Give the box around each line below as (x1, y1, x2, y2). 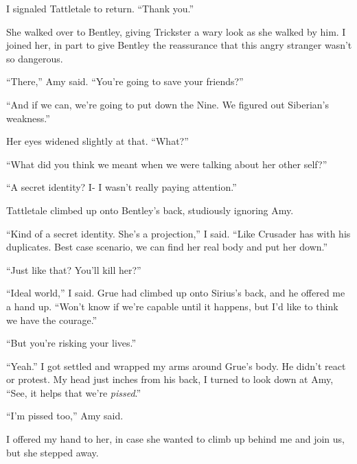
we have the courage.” (6, 312, 97, 327)
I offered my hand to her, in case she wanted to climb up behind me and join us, (6, 432, 345, 446)
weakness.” (6, 111, 50, 125)
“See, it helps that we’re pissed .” (6, 385, 141, 399)
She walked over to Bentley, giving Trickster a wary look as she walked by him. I (6, 24, 346, 38)
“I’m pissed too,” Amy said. (6, 408, 124, 423)
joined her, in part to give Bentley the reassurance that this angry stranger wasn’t (6, 38, 352, 52)
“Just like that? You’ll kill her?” (6, 262, 141, 277)
